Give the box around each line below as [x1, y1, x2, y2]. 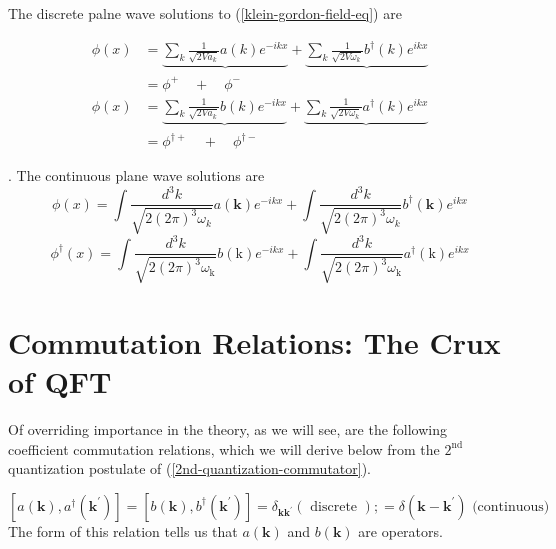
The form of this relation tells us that [8, 520, 238, 541]
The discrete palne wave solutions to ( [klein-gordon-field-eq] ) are [8, 3, 402, 23]
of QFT [8, 361, 112, 402]
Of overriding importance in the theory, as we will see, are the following [8, 418, 448, 439]
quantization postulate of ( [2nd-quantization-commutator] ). [8, 458, 372, 479]
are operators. [358, 520, 443, 541]
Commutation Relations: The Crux [8, 321, 501, 362]
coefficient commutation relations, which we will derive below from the [8, 438, 440, 459]
